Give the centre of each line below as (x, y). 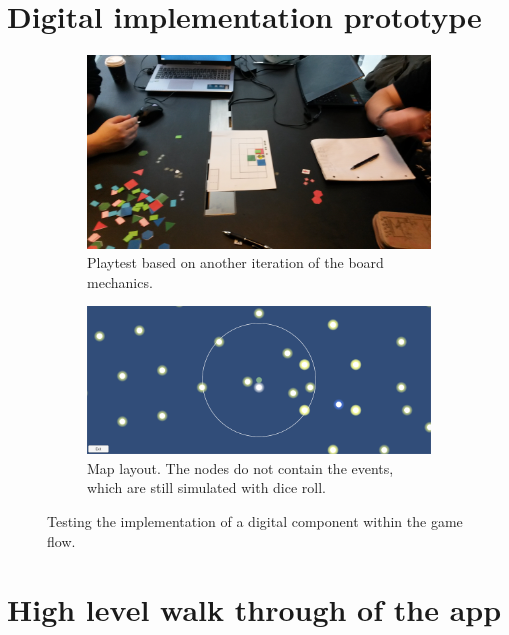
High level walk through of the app (254, 609)
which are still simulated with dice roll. (207, 487)
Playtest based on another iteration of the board (235, 262)
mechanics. (120, 281)
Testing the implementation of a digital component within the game (255, 521)
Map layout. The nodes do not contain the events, (240, 467)
